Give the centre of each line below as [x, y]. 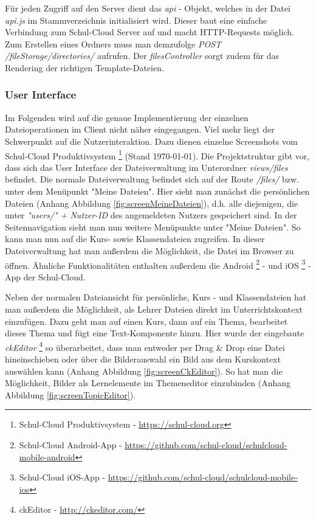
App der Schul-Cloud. [45, 276]
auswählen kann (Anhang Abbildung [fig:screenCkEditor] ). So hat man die [144, 371]
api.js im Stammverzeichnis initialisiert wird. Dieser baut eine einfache [136, 20]
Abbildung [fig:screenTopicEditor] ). [70, 394]
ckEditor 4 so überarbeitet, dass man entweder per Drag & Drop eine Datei [145, 346]
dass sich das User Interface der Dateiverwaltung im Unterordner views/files [146, 167]
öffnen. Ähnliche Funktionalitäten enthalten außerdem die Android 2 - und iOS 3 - [158, 264]
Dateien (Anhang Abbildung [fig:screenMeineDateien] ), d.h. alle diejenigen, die [152, 203]
